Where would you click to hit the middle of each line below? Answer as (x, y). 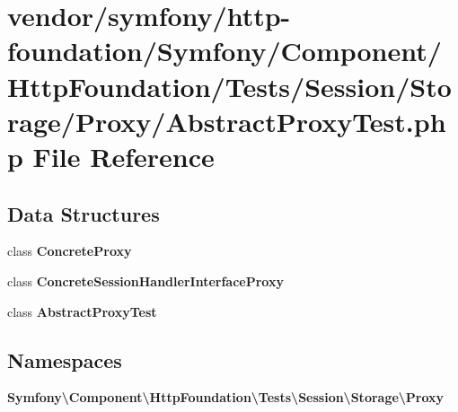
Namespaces (65, 359)
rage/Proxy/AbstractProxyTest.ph (227, 121)
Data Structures (84, 213)
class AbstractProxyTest (82, 311)
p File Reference (111, 156)
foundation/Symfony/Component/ (225, 51)
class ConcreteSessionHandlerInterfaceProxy (145, 281)
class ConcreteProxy (70, 251)
